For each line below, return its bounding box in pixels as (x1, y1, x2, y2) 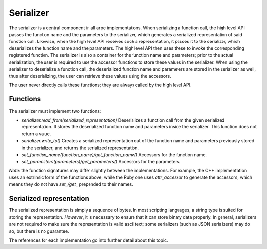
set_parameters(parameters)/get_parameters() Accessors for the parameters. (21, 159, 180, 165)
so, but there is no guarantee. (9, 228, 69, 234)
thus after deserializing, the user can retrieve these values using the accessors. (9, 73, 171, 79)
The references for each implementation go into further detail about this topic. (9, 237, 168, 243)
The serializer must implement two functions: (9, 108, 101, 114)
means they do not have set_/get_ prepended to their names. (9, 181, 133, 187)
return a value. (21, 131, 51, 137)
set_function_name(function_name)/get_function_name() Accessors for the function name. (21, 151, 207, 158)
